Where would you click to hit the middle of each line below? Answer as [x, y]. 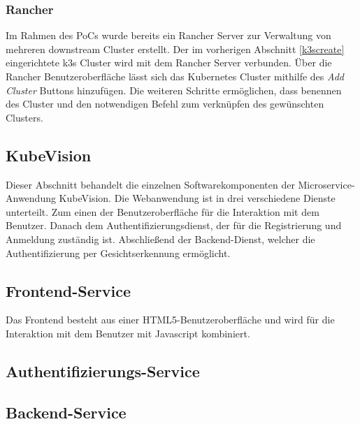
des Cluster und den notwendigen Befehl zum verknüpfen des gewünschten [165, 104]
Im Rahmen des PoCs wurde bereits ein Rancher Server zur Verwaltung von [168, 35]
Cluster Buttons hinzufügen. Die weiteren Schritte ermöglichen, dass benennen [174, 90]
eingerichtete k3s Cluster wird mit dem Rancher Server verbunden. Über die [169, 63]
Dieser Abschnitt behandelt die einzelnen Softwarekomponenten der [150, 184]
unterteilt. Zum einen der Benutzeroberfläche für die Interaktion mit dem [163, 211]
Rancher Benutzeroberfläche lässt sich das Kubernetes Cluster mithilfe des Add [175, 76]
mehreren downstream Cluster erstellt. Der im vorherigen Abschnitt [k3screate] [175, 49]
